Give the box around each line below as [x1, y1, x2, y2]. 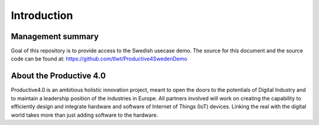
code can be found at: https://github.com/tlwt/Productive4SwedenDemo [11, 55, 187, 62]
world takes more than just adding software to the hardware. [11, 111, 158, 118]
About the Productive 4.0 [11, 71, 106, 81]
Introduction [11, 9, 73, 22]
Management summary [11, 31, 99, 41]
